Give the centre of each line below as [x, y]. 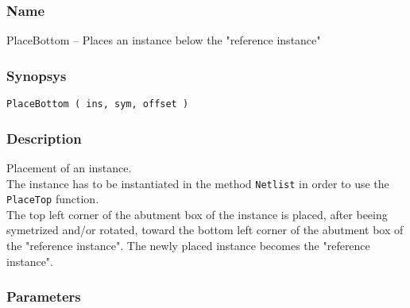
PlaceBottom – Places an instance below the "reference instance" [164, 40]
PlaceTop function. [53, 199]
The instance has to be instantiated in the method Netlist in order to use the [198, 183]
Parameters [44, 296]
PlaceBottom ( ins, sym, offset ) [98, 104]
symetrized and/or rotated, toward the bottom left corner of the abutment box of [205, 230]
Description [44, 138]
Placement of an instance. [69, 167]
